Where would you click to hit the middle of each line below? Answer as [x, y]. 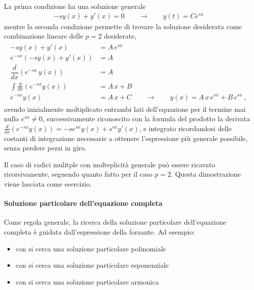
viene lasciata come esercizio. [48, 183]
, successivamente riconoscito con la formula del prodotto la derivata [146, 119]
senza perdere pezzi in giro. [45, 148]
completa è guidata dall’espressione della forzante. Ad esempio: [100, 231]
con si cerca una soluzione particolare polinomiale [91, 248]
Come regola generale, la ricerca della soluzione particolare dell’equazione [115, 222]
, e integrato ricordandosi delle [185, 128]
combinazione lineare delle [44, 36]
